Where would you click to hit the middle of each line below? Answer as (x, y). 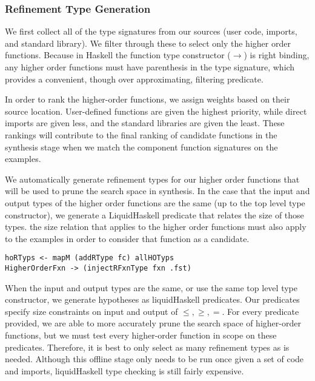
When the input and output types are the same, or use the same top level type (151, 287)
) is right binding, (277, 55)
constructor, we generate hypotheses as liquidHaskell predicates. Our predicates (152, 299)
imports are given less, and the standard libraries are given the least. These (145, 123)
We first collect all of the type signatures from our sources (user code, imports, (151, 31)
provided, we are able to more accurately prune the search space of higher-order (153, 323)
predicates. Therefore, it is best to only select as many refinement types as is (147, 347)
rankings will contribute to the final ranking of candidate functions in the (141, 134)
